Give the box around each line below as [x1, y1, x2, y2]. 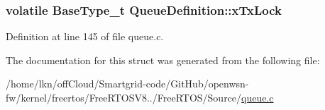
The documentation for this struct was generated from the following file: [6, 52, 320, 67]
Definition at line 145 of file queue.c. [6, 29, 164, 44]
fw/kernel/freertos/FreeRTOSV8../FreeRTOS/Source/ [6, 90, 242, 104]
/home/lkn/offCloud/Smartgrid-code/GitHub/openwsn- [6, 76, 249, 91]
